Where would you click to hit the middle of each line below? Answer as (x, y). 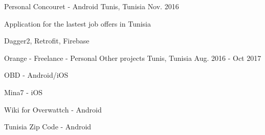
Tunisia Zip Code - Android (48, 127)
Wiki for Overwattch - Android (53, 109)
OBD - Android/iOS (36, 75)
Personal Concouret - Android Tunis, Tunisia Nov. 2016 (92, 6)
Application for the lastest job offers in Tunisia (78, 23)
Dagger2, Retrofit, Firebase (47, 41)
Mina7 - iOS (24, 92)
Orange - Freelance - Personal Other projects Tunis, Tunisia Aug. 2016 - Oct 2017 (133, 58)
